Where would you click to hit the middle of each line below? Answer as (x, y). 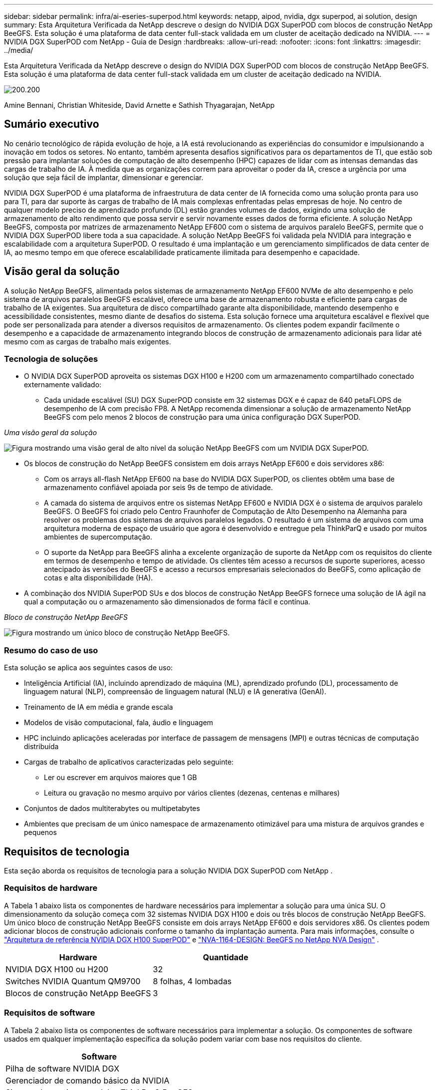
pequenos (40, 832)
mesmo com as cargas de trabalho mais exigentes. (88, 341)
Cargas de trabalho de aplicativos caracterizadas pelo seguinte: (129, 762)
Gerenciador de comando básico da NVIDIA (88, 1080)
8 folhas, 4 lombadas (192, 981)
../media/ (19, 50)
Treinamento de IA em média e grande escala (99, 707)
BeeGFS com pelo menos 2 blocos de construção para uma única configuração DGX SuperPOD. (202, 417)
